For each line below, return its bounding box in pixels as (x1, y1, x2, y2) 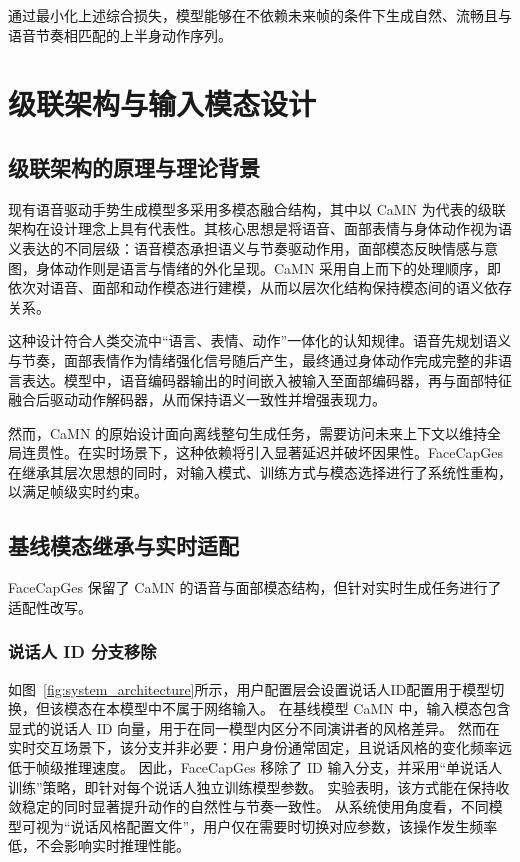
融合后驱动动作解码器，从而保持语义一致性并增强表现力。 (8, 389, 386, 410)
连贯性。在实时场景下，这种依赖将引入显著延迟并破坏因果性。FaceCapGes (21, 442, 504, 463)
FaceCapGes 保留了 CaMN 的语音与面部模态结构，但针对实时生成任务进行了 (8, 577, 502, 598)
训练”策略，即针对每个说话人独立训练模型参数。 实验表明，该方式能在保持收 (8, 776, 510, 797)
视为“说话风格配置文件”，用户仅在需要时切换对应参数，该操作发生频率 (35, 815, 498, 836)
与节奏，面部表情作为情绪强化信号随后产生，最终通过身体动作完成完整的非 (8, 349, 498, 370)
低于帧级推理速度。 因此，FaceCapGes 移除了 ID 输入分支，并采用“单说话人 (8, 757, 503, 778)
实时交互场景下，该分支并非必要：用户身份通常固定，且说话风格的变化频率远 (8, 737, 512, 758)
